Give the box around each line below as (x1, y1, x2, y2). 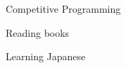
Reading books (6, 25, 70, 40)
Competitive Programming (6, 1, 121, 16)
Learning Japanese (6, 49, 86, 64)
